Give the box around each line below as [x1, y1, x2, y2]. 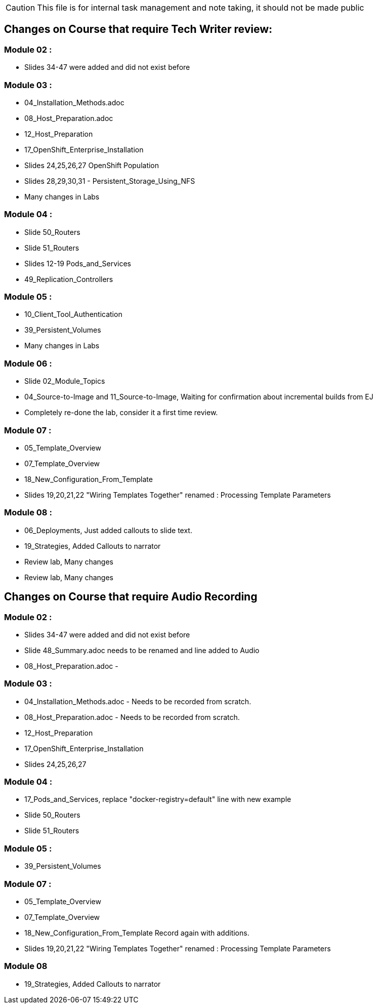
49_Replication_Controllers [24, 274, 113, 284]
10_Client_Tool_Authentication [24, 310, 122, 319]
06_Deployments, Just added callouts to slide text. [24, 526, 192, 535]
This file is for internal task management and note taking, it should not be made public [37, 3, 364, 13]
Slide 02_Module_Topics [24, 377, 105, 386]
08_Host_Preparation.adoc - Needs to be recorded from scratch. [24, 712, 240, 721]
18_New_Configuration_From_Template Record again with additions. [24, 928, 249, 937]
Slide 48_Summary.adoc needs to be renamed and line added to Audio [24, 646, 260, 655]
